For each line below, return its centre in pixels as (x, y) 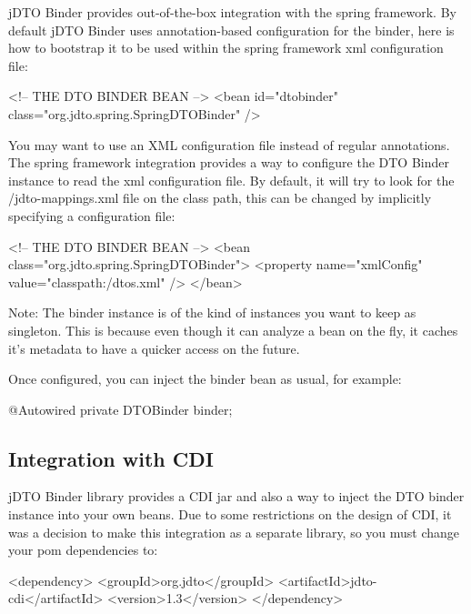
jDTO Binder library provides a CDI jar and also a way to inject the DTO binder (236, 496)
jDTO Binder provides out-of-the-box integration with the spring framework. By (232, 12)
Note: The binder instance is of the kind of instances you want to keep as (212, 312)
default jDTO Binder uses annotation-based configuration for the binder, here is (231, 30)
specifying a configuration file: (92, 215)
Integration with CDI (111, 458)
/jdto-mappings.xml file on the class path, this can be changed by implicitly (220, 198)
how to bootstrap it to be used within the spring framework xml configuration (226, 48)
